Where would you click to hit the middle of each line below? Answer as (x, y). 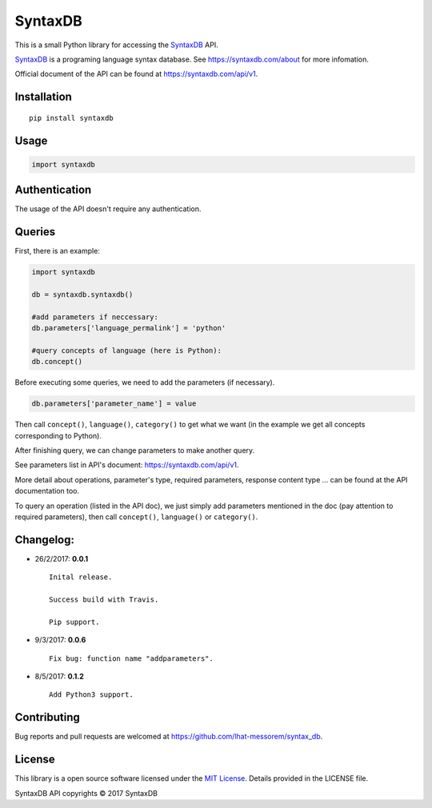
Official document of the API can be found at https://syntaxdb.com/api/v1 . (136, 74)
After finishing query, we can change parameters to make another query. (135, 450)
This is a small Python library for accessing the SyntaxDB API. (117, 45)
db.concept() (57, 362)
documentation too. (47, 491)
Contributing (47, 717)
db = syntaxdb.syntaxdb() (82, 294)
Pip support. (74, 622)
